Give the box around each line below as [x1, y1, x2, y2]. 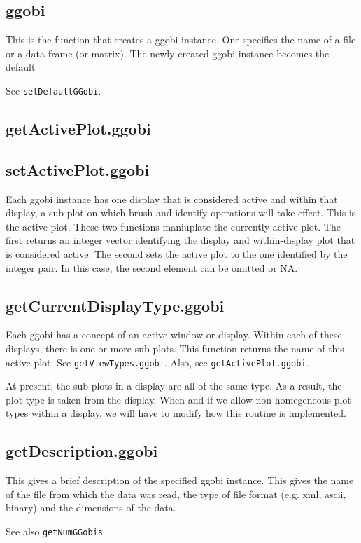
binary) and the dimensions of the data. [6, 500, 176, 515]
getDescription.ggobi [6, 440, 158, 462]
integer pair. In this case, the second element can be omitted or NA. [6, 260, 298, 275]
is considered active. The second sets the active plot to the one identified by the [6, 247, 348, 261]
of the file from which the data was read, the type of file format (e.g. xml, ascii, [6, 486, 346, 501]
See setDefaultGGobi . [6, 83, 101, 97]
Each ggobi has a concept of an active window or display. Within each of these [6, 327, 342, 342]
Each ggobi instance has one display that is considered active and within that [6, 191, 338, 206]
